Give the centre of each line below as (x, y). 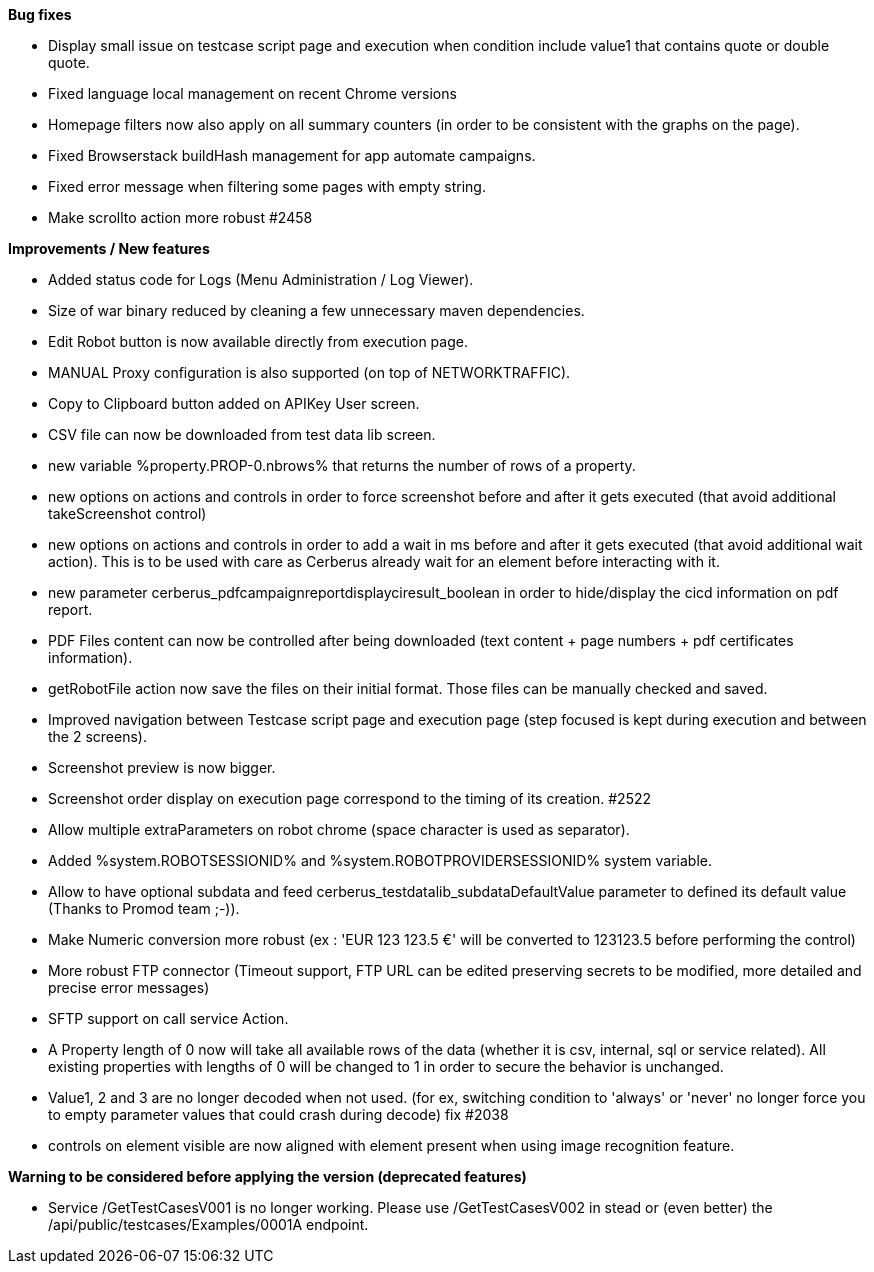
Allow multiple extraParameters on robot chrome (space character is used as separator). (339, 829)
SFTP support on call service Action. (168, 1018)
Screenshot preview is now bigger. (162, 767)
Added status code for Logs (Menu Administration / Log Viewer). (261, 279)
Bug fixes (40, 14)
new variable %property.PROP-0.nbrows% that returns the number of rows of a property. (342, 465)
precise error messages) (129, 987)
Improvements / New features (109, 248)
